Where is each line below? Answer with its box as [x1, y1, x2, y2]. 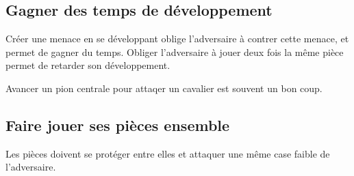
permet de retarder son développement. [5, 58, 170, 72]
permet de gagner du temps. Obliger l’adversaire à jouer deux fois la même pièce [5, 44, 344, 59]
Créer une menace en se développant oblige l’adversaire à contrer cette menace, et [5, 31, 349, 46]
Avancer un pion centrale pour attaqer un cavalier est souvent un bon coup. [5, 80, 323, 95]
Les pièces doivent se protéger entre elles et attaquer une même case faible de [5, 146, 330, 160]
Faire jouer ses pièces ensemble [5, 114, 230, 135]
